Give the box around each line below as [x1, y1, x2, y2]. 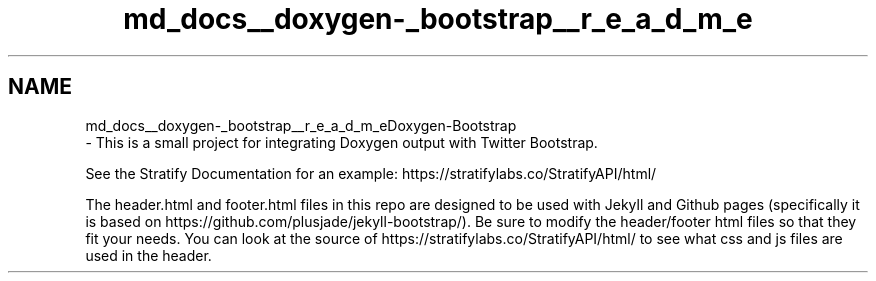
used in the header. [85, 246, 212, 264]
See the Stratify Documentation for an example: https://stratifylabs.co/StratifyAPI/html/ [85, 164, 657, 182]
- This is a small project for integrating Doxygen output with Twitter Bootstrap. [85, 133, 598, 151]
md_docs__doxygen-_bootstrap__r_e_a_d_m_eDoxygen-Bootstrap [85, 116, 517, 134]
